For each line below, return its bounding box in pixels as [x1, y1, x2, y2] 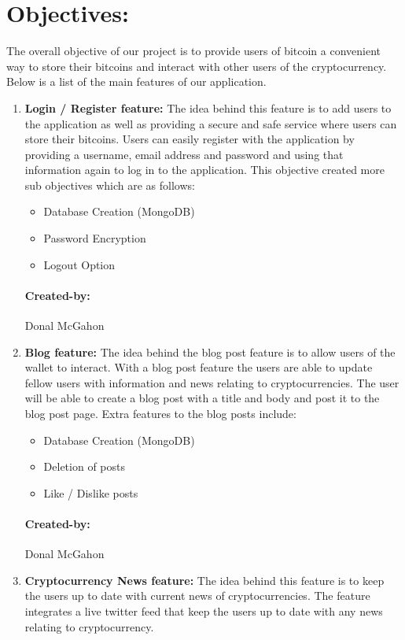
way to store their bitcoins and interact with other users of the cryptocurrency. [6, 57, 387, 74]
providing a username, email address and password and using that [24, 146, 344, 162]
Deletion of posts [43, 458, 125, 475]
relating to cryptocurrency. [24, 618, 154, 634]
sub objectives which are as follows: [24, 176, 195, 193]
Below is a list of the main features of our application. [6, 73, 267, 90]
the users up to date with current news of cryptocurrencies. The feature [24, 587, 370, 604]
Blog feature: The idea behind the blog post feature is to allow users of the [24, 343, 396, 360]
